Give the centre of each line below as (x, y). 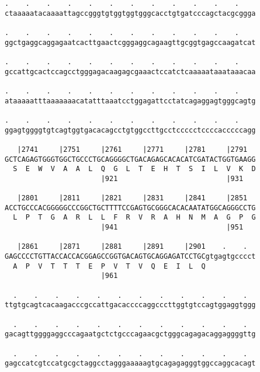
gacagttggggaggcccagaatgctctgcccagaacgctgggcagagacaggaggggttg (130, 334)
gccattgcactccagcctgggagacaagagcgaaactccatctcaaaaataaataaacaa (130, 72)
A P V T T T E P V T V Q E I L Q (109, 266)
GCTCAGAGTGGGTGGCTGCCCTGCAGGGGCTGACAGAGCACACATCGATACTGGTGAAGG (130, 159)
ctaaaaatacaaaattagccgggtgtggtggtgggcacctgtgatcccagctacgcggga (130, 13)
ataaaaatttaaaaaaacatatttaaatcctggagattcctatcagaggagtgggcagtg (130, 101)
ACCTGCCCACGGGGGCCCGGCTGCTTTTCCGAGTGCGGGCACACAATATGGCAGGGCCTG (130, 208)
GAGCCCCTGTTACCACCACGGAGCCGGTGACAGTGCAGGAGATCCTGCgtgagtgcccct (130, 257)
